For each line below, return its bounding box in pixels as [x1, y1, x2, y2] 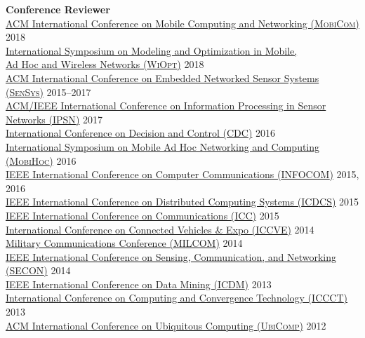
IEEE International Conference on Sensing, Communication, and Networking [6, 249, 336, 264]
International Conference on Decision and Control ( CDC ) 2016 [6, 126, 276, 140]
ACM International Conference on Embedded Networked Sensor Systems [6, 70, 319, 85]
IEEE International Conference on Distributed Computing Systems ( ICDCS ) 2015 [6, 194, 359, 209]
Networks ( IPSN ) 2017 [6, 111, 102, 126]
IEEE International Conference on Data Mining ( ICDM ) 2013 [6, 276, 272, 291]
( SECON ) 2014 [6, 263, 71, 278]
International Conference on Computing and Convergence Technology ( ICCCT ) [6, 290, 348, 305]
